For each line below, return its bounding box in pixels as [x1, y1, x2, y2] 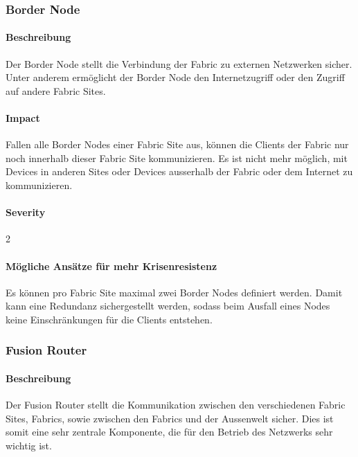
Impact [6, 111, 40, 125]
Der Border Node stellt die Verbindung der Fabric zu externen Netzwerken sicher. [6, 56, 352, 71]
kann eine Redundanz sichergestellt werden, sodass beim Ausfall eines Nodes [6, 298, 330, 313]
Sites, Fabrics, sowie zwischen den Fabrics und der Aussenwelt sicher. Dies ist [6, 411, 334, 425]
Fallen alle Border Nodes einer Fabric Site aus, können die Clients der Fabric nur [6, 137, 349, 152]
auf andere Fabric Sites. [6, 83, 106, 98]
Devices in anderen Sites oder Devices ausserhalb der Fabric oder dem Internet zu [6, 164, 353, 179]
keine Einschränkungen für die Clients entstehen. [6, 312, 213, 326]
